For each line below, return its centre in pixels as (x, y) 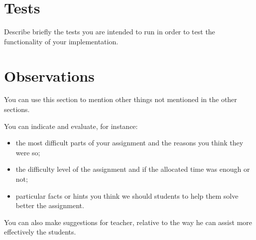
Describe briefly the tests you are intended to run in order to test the (110, 32)
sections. (17, 109)
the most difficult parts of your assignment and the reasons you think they (129, 143)
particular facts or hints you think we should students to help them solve (127, 195)
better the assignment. (50, 205)
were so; (28, 152)
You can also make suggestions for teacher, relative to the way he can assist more (128, 222)
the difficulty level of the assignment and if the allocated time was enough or (133, 169)
